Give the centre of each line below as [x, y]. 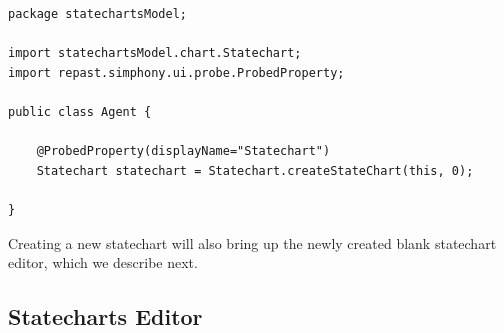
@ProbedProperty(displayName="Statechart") [183, 151]
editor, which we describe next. [103, 262]
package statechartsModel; [97, 14]
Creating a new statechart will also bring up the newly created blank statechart [252, 242]
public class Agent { [80, 111]
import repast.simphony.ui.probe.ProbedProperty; [176, 72]
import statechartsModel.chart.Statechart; [155, 53]
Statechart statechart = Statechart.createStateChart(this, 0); [255, 170]
